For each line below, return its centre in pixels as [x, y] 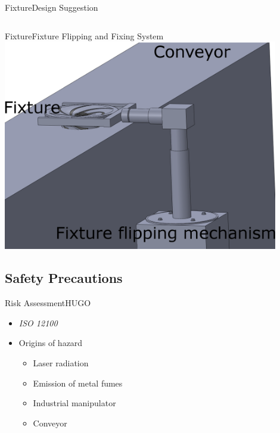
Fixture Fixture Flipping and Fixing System [84, 35]
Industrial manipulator [74, 403]
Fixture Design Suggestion [52, 7]
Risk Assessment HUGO [48, 303]
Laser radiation [61, 362]
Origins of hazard [51, 343]
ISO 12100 [38, 323]
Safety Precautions [64, 278]
